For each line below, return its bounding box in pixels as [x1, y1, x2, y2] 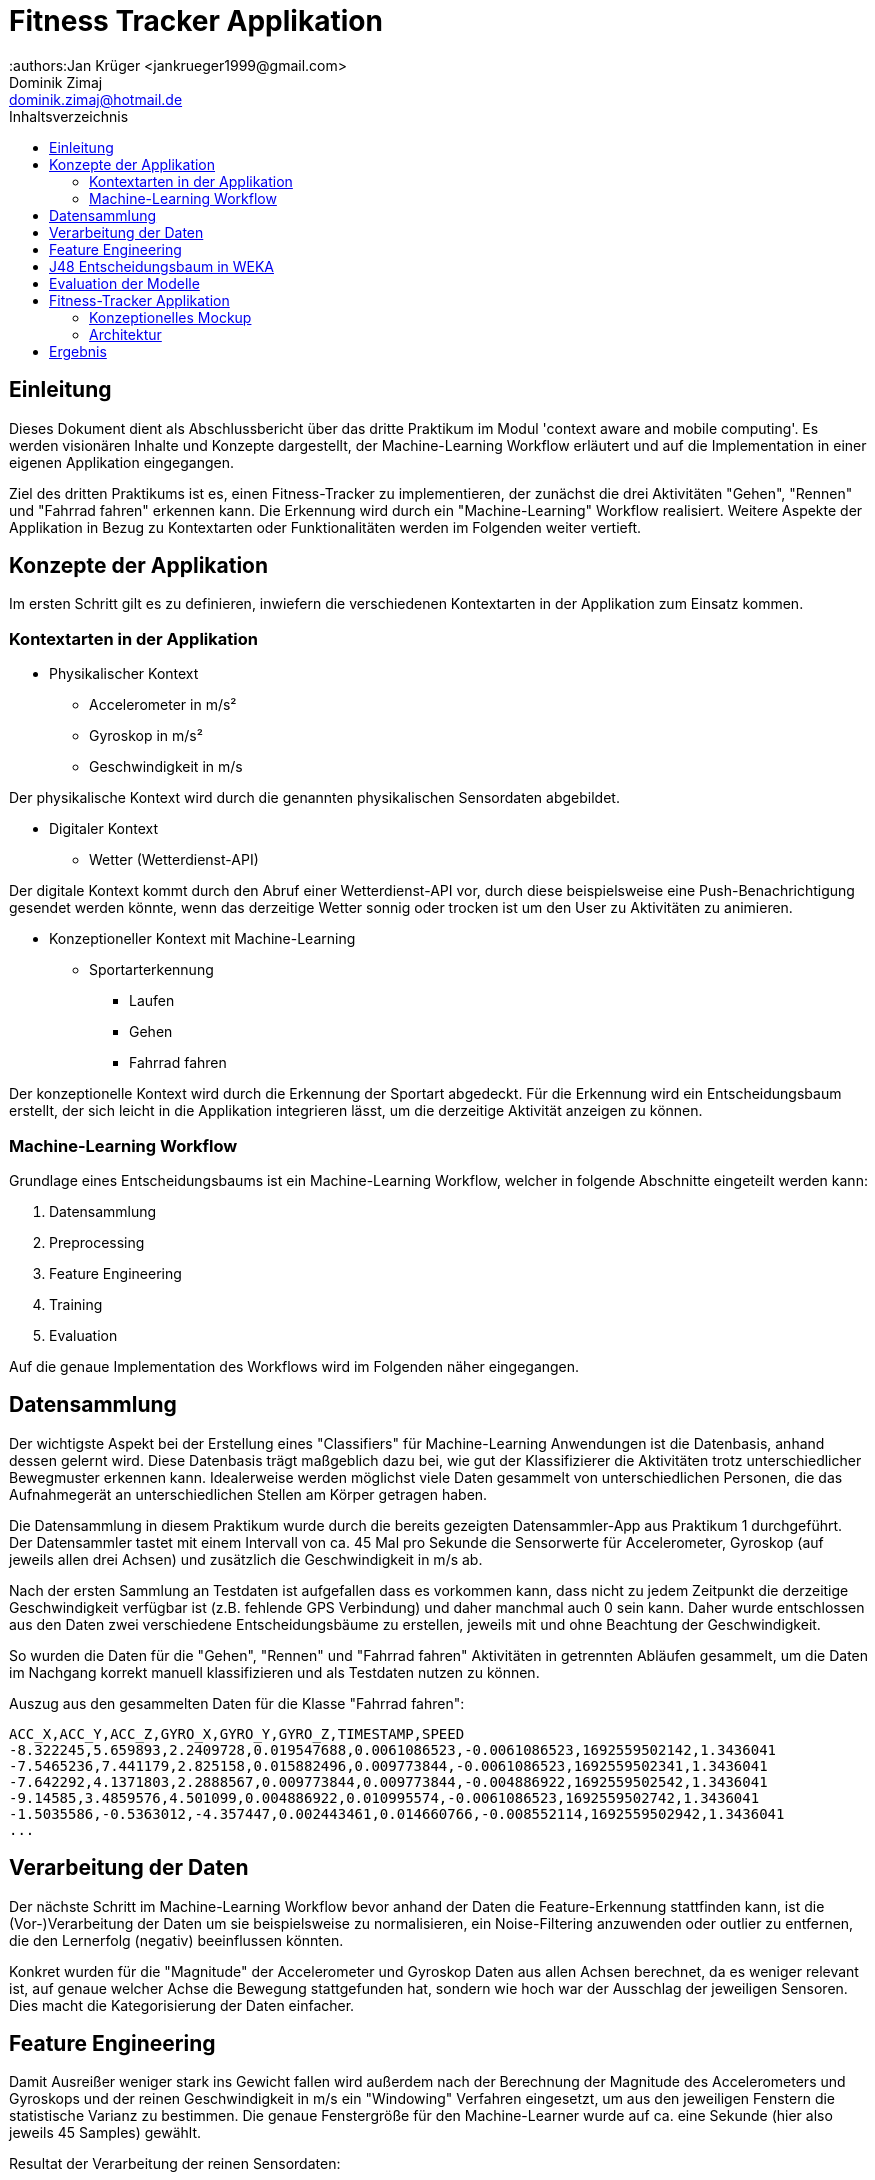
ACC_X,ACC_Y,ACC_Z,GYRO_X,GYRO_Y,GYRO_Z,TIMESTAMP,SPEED [9, 1725, 465, 1742]
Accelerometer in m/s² [89, 696, 237, 714]
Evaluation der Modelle [49, 274, 200, 292]
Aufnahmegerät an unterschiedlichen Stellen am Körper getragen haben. [9, 1485, 488, 1503]
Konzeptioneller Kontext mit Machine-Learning [49, 930, 356, 948]
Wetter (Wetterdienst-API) [89, 851, 259, 869]
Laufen [129, 992, 175, 1010]
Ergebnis [49, 342, 107, 360]
